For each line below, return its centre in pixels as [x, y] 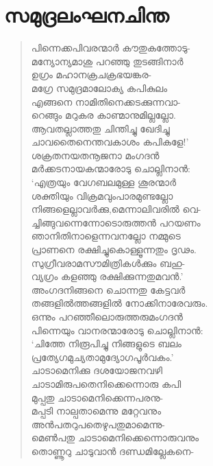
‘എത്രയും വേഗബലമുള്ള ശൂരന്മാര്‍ [103, 182]
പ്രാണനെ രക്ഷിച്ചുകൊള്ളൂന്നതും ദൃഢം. [114, 249]
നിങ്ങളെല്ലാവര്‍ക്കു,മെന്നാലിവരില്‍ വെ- [116, 209]
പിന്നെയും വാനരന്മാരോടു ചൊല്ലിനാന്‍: [117, 330]
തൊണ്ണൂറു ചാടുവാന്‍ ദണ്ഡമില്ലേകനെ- [113, 451]
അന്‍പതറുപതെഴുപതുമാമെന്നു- [98, 424]
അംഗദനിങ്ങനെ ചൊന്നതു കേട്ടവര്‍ [108, 289]
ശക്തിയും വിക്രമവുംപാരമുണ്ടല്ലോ [102, 195]
